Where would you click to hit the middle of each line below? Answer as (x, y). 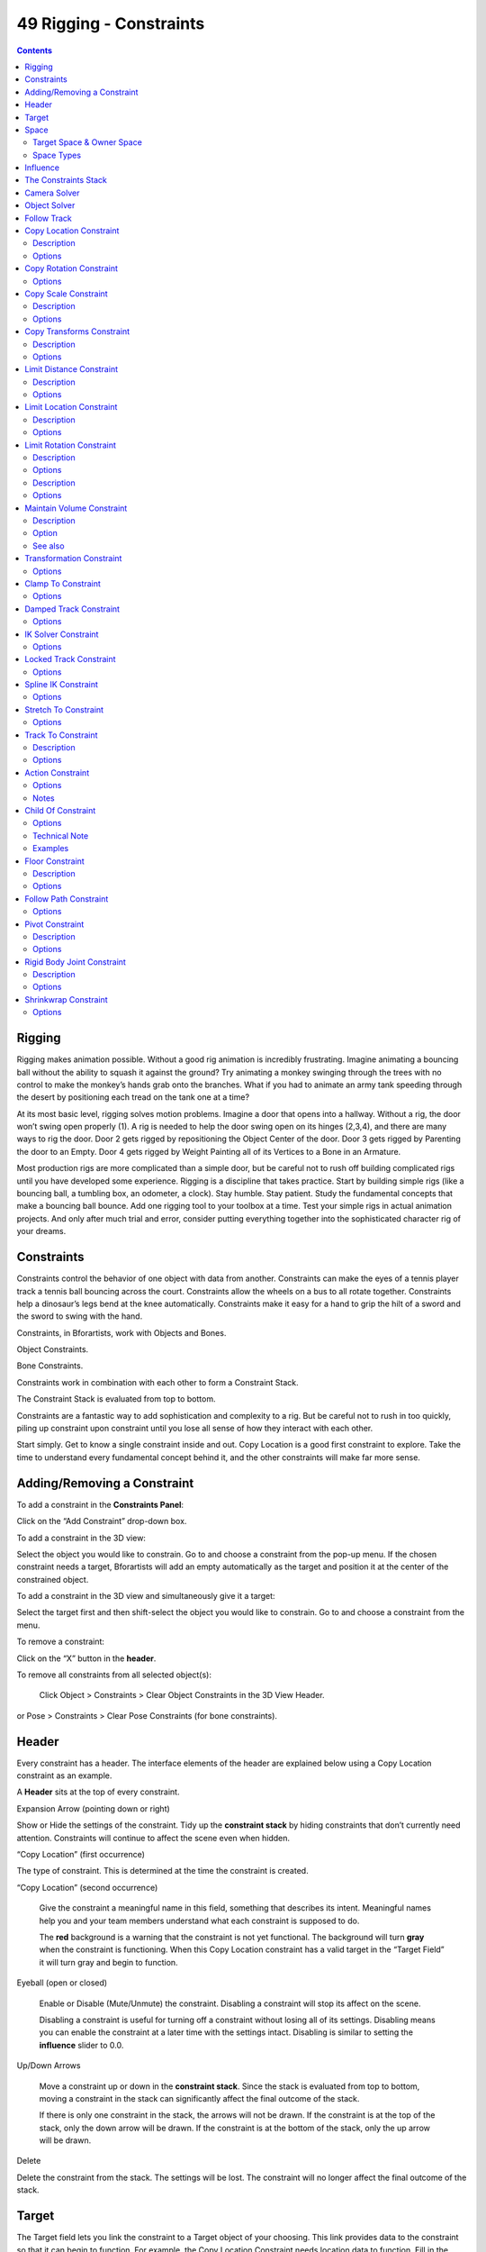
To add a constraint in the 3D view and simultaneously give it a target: (146, 1596)
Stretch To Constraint (64, 709)
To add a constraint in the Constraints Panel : (100, 1504)
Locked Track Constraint (70, 659)
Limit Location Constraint (71, 407)
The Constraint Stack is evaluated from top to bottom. (116, 1399)
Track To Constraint (61, 735)
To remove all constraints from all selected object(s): (114, 1675)
